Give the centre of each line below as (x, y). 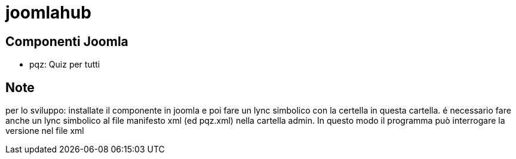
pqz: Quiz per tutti (65, 65)
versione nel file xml (45, 131)
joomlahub (48, 13)
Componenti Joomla (67, 41)
